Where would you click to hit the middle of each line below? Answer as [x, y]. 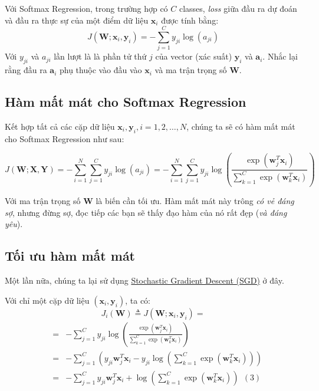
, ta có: [138, 300]
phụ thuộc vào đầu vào [101, 70]
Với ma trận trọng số [43, 201]
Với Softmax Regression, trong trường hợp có [86, 8]
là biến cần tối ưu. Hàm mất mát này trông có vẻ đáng [195, 201]
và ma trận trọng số [191, 70]
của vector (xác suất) [194, 56]
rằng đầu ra [26, 70]
